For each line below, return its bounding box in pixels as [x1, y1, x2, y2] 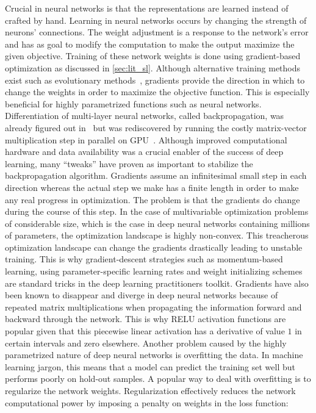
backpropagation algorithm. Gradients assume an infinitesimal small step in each [5, 169, 307, 182]
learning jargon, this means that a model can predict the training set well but [5, 360, 296, 373]
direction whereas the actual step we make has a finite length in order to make [5, 181, 299, 193]
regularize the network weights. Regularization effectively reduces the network [5, 384, 296, 397]
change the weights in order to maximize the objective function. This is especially [5, 85, 310, 98]
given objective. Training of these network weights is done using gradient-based [5, 49, 301, 62]
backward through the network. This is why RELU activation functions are [5, 312, 286, 325]
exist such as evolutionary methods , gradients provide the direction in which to [5, 73, 305, 86]
